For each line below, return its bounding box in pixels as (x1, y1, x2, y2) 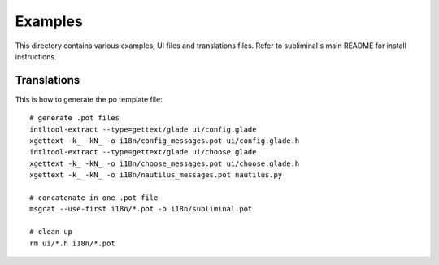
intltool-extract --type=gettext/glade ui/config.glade (29, 124, 257, 134)
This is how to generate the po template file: (15, 94, 163, 104)
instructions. (15, 51, 57, 61)
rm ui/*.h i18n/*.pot (29, 238, 115, 248)
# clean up (29, 228, 73, 237)
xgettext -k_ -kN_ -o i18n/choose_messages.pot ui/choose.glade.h (29, 159, 300, 168)
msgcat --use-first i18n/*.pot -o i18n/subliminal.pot (29, 204, 253, 214)
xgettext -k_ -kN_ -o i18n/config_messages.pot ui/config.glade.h (29, 137, 300, 146)
